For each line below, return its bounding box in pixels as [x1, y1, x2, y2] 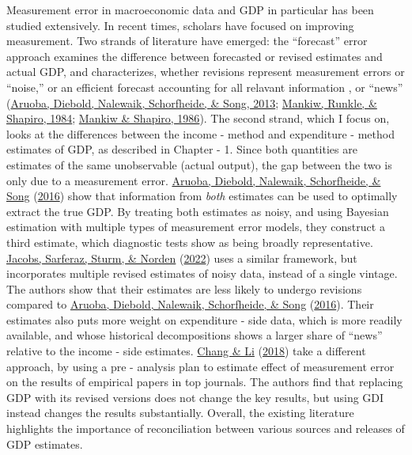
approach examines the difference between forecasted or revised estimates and [6, 47, 383, 64]
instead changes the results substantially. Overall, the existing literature [6, 404, 354, 421]
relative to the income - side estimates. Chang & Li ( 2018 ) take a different [6, 343, 366, 359]
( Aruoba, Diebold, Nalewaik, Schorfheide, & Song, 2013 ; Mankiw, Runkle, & [6, 94, 377, 111]
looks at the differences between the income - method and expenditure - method [6, 125, 395, 142]
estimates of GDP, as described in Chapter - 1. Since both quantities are [6, 141, 357, 157]
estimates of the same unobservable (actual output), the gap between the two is [6, 156, 392, 173]
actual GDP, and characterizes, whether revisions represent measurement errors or [6, 63, 405, 80]
